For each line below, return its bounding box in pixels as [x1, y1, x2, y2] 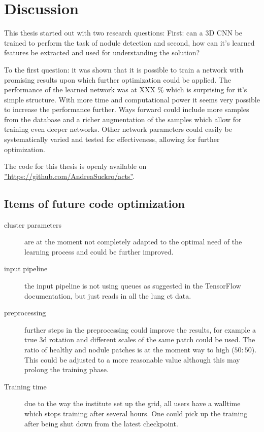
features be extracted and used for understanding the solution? [4, 47, 200, 58]
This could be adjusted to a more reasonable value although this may [24, 354, 240, 365]
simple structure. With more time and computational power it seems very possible [4, 94, 260, 104]
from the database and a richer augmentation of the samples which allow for [4, 114, 242, 124]
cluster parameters [4, 219, 62, 230]
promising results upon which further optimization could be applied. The [4, 74, 231, 85]
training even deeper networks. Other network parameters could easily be [4, 124, 232, 134]
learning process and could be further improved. [24, 246, 174, 257]
